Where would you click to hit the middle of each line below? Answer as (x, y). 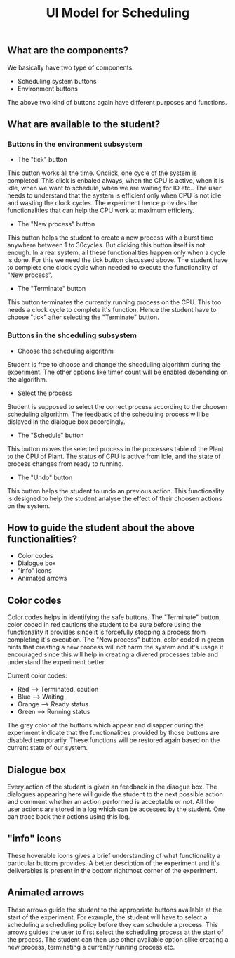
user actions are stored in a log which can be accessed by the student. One (116, 809)
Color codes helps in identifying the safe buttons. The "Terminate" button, (114, 617)
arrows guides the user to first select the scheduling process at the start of (115, 932)
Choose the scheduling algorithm (65, 351)
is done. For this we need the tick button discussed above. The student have (117, 260)
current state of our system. (48, 748)
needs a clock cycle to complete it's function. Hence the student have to (112, 310)
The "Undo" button (45, 477)
